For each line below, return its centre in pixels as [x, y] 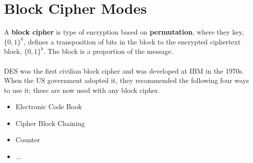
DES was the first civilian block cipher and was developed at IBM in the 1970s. [124, 70]
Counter [28, 140]
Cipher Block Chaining [50, 123]
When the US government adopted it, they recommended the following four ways [126, 80]
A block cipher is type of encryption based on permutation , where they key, [124, 32]
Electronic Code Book [49, 106]
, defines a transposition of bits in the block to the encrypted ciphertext [132, 41]
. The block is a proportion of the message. [108, 51]
